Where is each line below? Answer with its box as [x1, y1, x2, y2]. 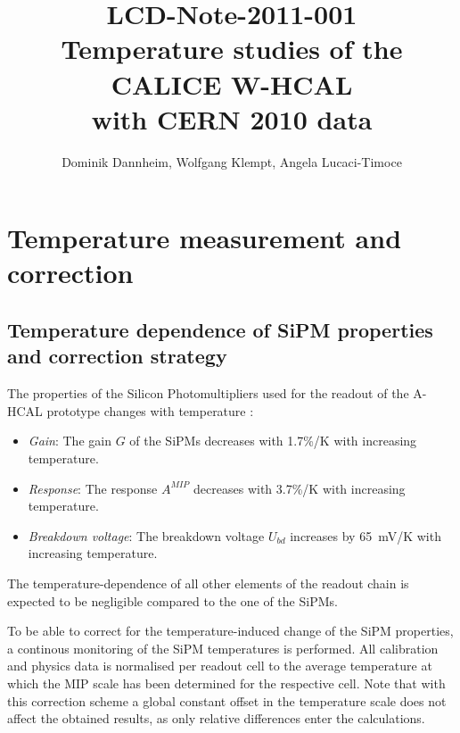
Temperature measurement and [7, 220, 402, 256]
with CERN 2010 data [91, 100, 373, 137]
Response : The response [28, 479, 158, 497]
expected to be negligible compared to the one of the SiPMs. [7, 591, 338, 610]
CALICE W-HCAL [111, 65, 353, 102]
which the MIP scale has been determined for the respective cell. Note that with [7, 673, 446, 692]
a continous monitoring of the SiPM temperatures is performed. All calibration [7, 638, 439, 657]
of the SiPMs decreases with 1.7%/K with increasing [129, 431, 417, 450]
